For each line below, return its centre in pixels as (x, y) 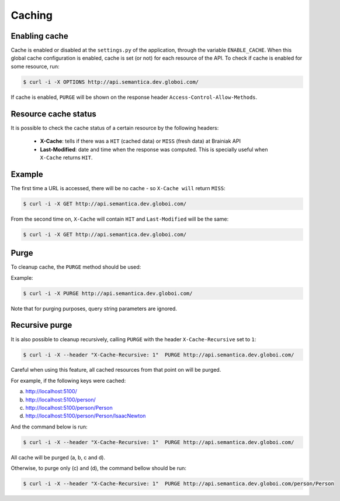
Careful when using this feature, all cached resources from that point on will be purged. (116, 370)
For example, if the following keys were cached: (68, 380)
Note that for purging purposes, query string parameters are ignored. (94, 308)
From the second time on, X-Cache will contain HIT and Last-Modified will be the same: (120, 219)
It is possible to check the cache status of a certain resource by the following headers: (115, 128)
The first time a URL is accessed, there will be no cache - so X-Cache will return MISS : (118, 188)
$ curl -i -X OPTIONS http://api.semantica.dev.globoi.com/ (111, 82)
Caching (32, 15)
